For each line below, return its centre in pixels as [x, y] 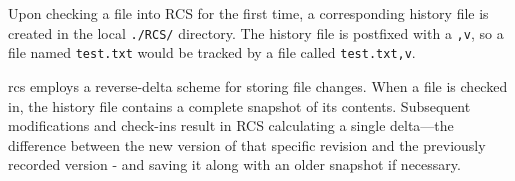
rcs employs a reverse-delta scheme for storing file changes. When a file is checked [258, 85]
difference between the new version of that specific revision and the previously [247, 144]
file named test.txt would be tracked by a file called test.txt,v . [212, 52]
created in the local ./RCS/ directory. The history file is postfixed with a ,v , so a [256, 32]
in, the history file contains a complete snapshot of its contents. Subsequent [239, 105]
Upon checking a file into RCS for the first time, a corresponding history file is [248, 13]
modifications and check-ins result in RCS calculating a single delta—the [231, 125]
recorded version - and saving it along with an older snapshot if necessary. [234, 164]
